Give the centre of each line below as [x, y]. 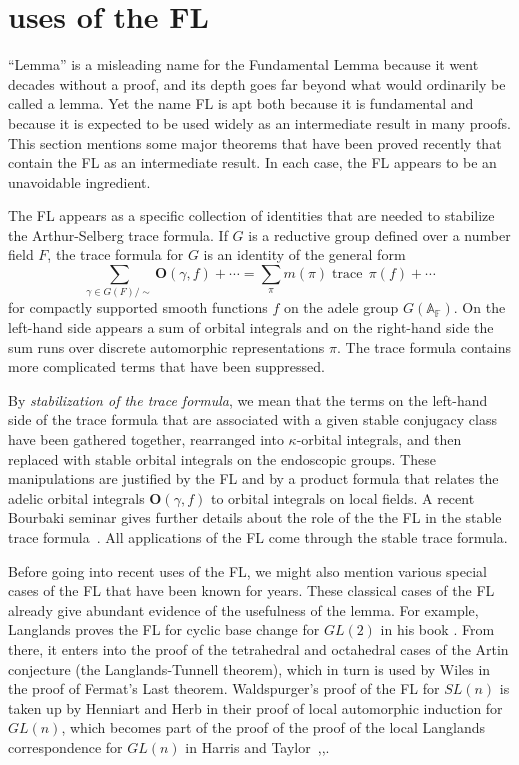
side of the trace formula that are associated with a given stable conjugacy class [252, 419]
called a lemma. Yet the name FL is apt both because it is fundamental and [241, 103]
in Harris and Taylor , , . [257, 746]
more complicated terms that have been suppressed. [166, 366]
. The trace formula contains [424, 346]
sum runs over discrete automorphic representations [166, 346]
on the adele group [341, 307]
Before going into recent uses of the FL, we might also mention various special [247, 570]
